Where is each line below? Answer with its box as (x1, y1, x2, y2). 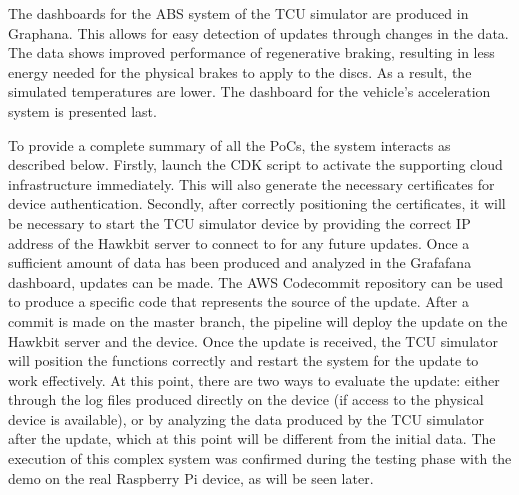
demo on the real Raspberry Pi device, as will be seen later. (8, 467, 374, 488)
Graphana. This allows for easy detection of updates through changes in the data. (8, 22, 509, 43)
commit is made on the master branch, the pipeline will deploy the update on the (8, 310, 508, 331)
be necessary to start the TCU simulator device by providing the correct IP (8, 212, 471, 233)
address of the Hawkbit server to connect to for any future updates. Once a (8, 232, 470, 253)
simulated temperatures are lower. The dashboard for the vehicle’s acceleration (8, 81, 491, 102)
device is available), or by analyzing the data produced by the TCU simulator (8, 408, 484, 429)
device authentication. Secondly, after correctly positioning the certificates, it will (8, 193, 506, 214)
